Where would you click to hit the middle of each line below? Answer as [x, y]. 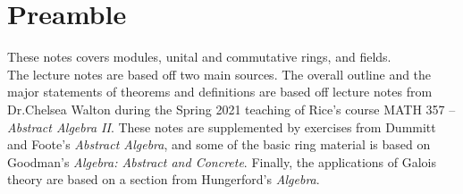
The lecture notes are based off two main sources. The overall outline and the [219, 74]
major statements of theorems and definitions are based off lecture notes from [220, 92]
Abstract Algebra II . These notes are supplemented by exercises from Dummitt [222, 127]
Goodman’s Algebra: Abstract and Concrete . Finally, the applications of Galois [222, 161]
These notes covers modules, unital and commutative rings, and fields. [199, 57]
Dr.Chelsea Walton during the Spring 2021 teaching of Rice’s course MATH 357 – [231, 109]
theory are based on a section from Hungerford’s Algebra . [164, 179]
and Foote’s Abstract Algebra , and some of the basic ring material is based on [219, 144]
